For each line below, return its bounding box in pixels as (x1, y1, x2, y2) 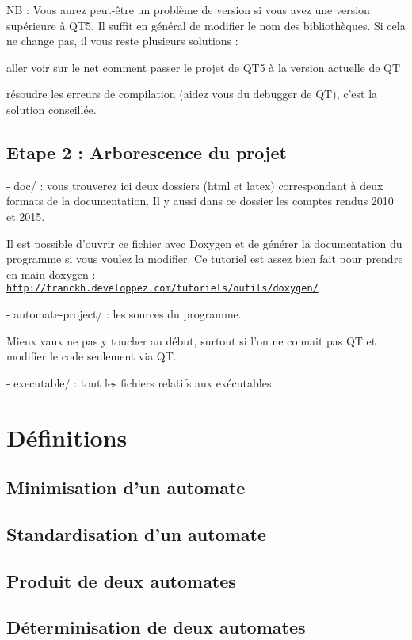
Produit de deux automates (6, 568, 236, 592)
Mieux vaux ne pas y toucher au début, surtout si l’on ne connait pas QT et (6, 332, 376, 349)
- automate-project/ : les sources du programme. (6, 305, 242, 322)
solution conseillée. (6, 101, 97, 117)
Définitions (6, 421, 128, 453)
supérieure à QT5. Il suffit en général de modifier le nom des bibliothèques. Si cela (6, 17, 406, 33)
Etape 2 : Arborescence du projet (6, 139, 287, 164)
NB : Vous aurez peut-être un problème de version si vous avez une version (6, 2, 370, 17)
